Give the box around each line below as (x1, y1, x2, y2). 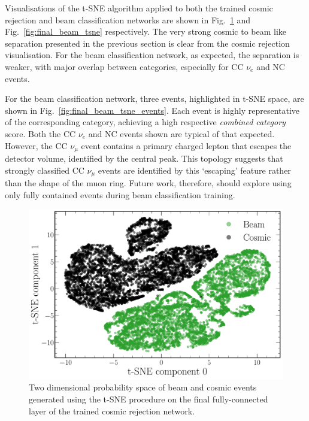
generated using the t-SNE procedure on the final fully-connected (29, 393, 268, 405)
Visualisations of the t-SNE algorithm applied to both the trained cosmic (5, 2, 273, 14)
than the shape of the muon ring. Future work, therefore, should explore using (5, 177, 292, 189)
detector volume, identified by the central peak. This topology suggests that (5, 152, 283, 164)
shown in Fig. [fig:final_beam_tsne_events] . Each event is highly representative (5, 104, 300, 116)
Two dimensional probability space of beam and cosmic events (29, 381, 257, 393)
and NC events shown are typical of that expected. (88, 127, 275, 140)
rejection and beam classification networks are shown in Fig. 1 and (5, 13, 251, 26)
